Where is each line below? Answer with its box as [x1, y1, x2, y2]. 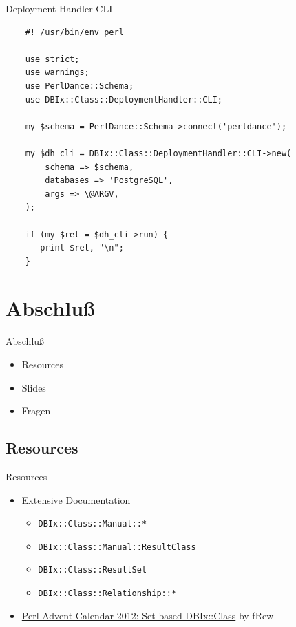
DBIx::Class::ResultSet [38, 565, 147, 575]
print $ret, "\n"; [40, 243, 124, 253]
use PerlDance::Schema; [25, 81, 134, 91]
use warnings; [25, 67, 89, 78]
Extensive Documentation [21, 492, 131, 507]
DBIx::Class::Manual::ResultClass [38, 542, 196, 552]
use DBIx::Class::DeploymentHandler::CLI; [25, 94, 222, 105]
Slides [21, 380, 46, 394]
